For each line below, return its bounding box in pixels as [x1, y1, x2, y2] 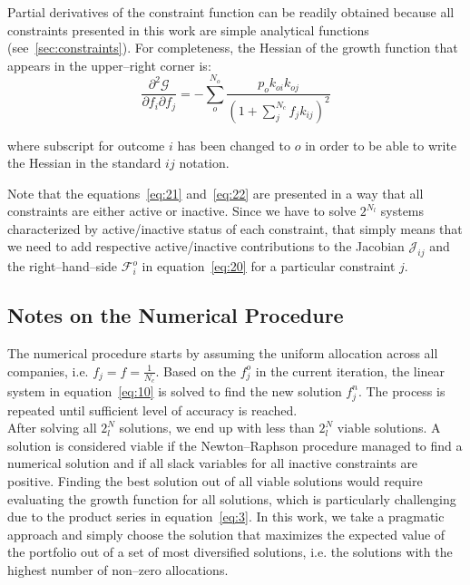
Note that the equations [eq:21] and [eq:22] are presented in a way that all [7, 183, 424, 202]
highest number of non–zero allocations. [7, 560, 229, 579]
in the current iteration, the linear [255, 361, 446, 380]
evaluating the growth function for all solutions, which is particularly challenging [7, 489, 456, 508]
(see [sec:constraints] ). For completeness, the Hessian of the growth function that [7, 38, 458, 57]
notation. [179, 153, 230, 172]
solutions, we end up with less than [119, 418, 315, 437]
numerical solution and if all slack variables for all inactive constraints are [7, 453, 418, 473]
